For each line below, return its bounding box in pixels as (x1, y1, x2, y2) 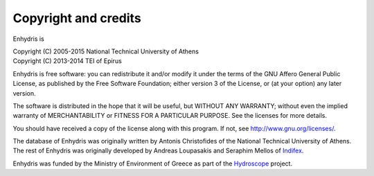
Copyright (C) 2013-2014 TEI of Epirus (12, 57, 123, 65)
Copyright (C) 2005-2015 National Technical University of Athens (12, 47, 199, 55)
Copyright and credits (12, 10, 141, 26)
